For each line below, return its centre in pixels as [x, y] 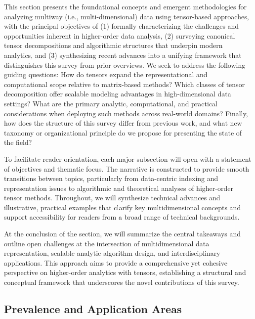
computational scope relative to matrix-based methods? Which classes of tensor [125, 84]
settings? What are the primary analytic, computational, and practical [111, 103]
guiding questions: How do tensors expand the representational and [106, 74]
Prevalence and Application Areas [93, 309]
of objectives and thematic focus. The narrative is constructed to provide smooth [127, 168]
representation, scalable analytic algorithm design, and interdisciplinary [112, 253]
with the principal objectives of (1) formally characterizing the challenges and [122, 26]
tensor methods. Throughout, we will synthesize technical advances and [112, 198]
